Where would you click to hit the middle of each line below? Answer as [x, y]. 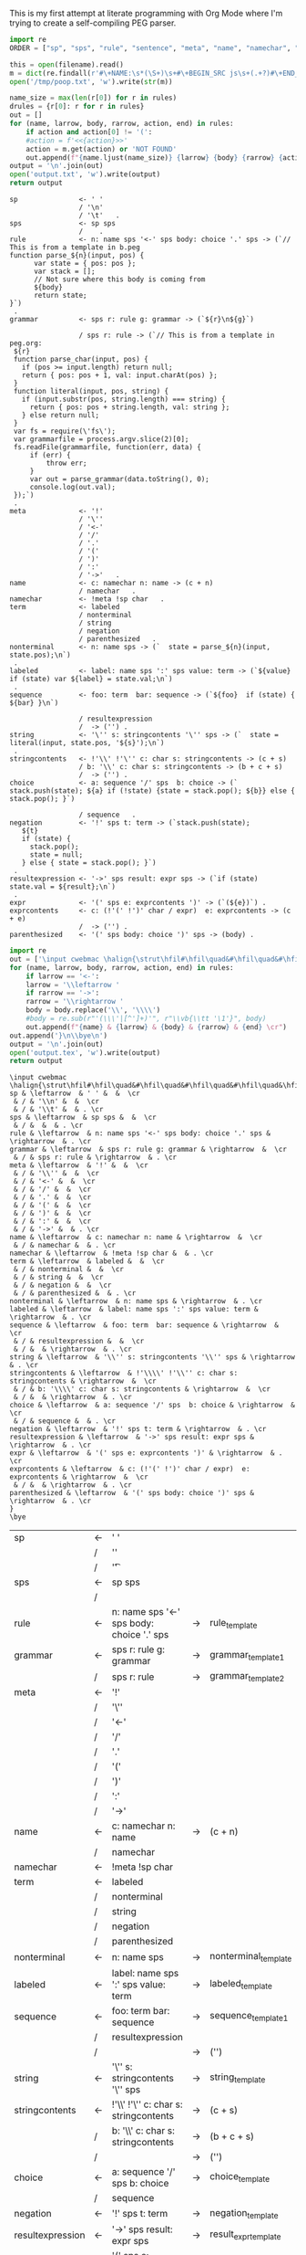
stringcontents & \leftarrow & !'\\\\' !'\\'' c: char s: [124, 1374]
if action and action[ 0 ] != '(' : [89, 132]
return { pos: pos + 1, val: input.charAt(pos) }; [120, 375]
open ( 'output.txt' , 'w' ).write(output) [85, 174]
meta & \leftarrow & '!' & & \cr [79, 1165]
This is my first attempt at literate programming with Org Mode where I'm [146, 13]
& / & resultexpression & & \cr [79, 1342]
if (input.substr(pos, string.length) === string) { [123, 399]
